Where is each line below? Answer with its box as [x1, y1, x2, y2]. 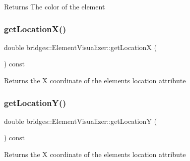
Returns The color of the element [4, 1, 105, 11]
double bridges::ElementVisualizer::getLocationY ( [4, 115, 157, 126]
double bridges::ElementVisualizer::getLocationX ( [4, 42, 157, 52]
